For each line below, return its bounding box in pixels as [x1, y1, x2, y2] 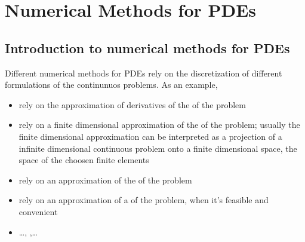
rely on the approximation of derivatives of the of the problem [19, 98, 246, 111]
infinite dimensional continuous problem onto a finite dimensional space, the [19, 142, 297, 154]
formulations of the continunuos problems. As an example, [5, 78, 218, 91]
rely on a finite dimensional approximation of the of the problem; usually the [19, 118, 300, 131]
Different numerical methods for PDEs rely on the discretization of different [5, 66, 282, 79]
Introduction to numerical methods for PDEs [5, 38, 290, 57]
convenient [19, 205, 58, 218]
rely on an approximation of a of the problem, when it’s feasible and [19, 194, 269, 206]
